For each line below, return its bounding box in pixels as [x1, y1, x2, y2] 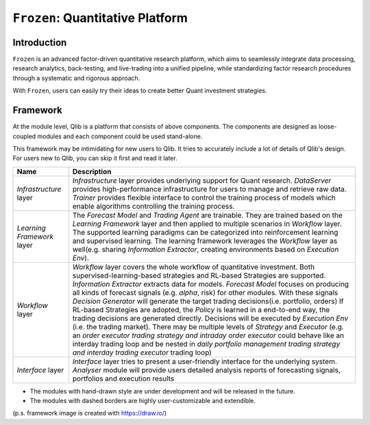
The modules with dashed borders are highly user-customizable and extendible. [29, 397, 256, 405]
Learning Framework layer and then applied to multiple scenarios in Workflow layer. [72, 219, 343, 229]
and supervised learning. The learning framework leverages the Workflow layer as [72, 236, 338, 246]
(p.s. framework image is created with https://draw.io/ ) [12, 409, 167, 417]
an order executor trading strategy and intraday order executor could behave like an [72, 331, 345, 340]
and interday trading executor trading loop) [72, 348, 212, 357]
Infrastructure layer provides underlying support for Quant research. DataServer [72, 175, 332, 185]
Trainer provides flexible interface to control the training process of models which [72, 192, 336, 202]
